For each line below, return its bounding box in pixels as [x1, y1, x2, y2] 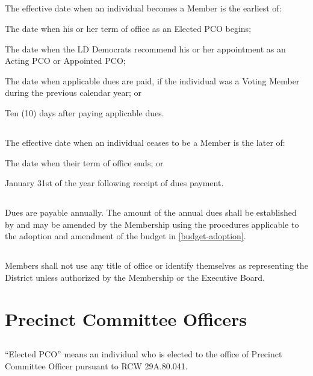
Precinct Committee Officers [5, 306, 247, 331]
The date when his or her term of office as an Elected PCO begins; [5, 22, 252, 34]
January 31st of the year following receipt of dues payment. [5, 177, 224, 189]
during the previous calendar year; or [5, 86, 142, 99]
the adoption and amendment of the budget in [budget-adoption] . [5, 230, 246, 242]
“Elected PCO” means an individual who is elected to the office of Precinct [5, 348, 282, 360]
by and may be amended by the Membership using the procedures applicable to [5, 218, 299, 230]
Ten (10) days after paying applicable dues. [5, 106, 164, 119]
